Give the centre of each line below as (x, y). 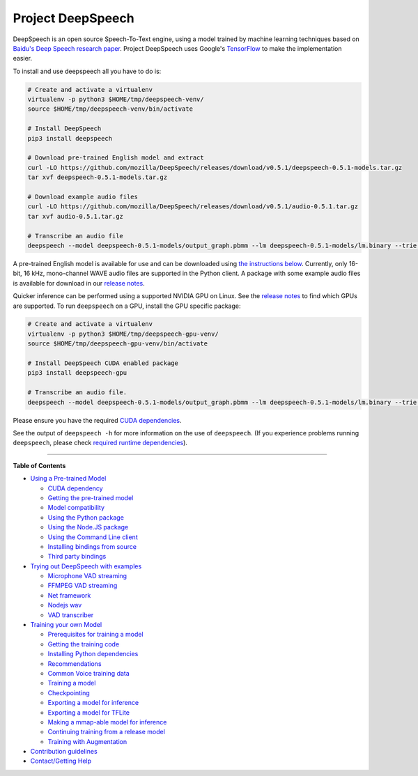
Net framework (69, 595)
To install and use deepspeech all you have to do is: (87, 71)
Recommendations (75, 664)
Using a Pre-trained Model (68, 479)
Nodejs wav (65, 605)
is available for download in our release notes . (79, 283)
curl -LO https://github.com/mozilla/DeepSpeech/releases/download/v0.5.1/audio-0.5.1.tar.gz (193, 207)
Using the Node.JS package (88, 527)
